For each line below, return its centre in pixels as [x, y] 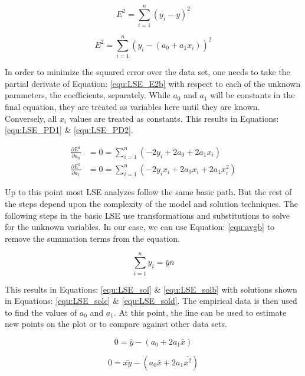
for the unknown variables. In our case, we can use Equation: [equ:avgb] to [140, 227]
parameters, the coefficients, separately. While [88, 95]
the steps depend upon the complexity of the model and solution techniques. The [151, 204]
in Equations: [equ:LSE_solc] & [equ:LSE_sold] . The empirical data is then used [151, 301]
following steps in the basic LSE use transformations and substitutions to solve [147, 215]
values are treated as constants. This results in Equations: [174, 118]
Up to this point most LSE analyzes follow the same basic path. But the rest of [148, 192]
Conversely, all [31, 118]
